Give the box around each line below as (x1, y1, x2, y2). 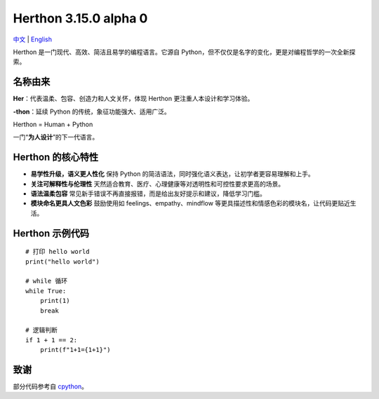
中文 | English (13, 35, 53, 43)
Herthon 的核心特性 (13, 151, 98, 163)
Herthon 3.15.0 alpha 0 (13, 11, 148, 26)
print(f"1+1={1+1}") (39, 346, 111, 354)
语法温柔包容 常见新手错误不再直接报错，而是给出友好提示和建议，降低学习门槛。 (30, 189, 266, 198)
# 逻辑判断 (25, 326, 58, 334)
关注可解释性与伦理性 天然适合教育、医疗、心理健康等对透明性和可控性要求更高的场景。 (30, 180, 284, 188)
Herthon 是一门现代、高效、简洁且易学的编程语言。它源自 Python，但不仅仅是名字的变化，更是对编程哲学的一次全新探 (13, 48, 356, 56)
